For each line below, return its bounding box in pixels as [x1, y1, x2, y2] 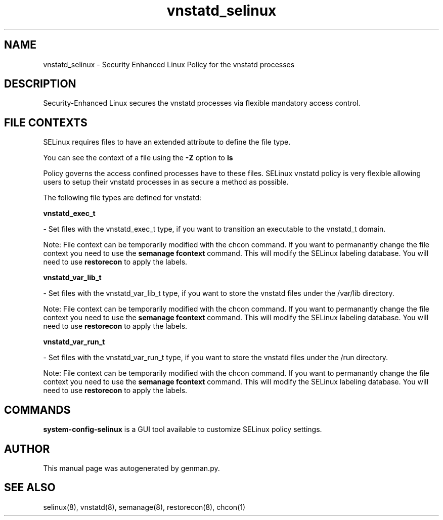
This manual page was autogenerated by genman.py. [43, 463, 220, 472]
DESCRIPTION [4, 77, 76, 91]
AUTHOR [4, 442, 50, 455]
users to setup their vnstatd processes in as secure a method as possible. [43, 178, 289, 187]
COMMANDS [4, 403, 71, 416]
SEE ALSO [4, 481, 56, 494]
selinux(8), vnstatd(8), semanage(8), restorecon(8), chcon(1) [43, 502, 246, 511]
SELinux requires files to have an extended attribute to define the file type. [43, 138, 291, 147]
